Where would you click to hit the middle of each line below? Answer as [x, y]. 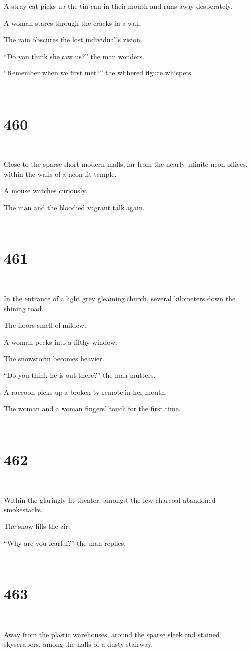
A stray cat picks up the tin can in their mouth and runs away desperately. [118, 6]
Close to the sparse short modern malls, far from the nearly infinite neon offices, [126, 164]
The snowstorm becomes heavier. [54, 358]
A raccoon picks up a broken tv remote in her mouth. [86, 392]
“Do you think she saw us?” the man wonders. [74, 56]
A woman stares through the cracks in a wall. [73, 23]
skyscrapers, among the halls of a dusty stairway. [79, 644]
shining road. [24, 308]
